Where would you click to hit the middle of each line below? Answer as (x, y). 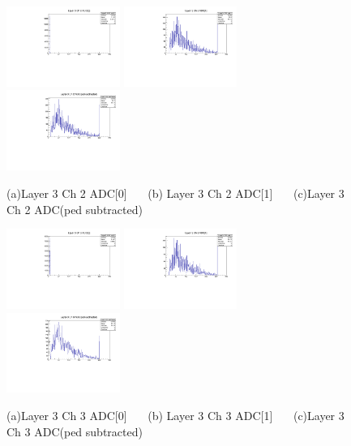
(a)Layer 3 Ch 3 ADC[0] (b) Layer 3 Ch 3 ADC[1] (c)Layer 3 (175, 416)
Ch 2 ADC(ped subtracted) (75, 209)
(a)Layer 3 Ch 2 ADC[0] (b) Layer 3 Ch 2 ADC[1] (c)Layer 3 (175, 193)
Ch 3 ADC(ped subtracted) (75, 431)
